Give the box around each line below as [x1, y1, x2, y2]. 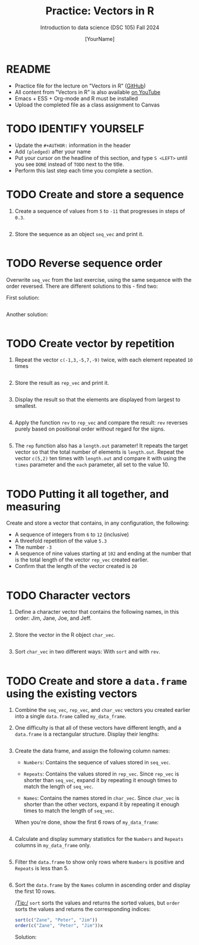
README [6, 62, 51, 76]
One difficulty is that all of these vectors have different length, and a [14, 724, 182, 731]
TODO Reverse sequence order [6, 256, 163, 270]
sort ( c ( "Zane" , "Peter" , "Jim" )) [14, 917, 98, 923]
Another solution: [6, 310, 49, 318]
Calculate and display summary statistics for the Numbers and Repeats [14, 836, 184, 843]
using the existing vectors [6, 687, 138, 700]
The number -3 [14, 544, 52, 551]
